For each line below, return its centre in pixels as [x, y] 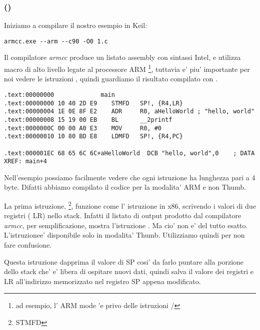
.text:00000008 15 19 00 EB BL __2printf [88, 120]
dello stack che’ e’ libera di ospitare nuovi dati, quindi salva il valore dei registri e [129, 271]
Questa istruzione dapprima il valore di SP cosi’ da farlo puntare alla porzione [124, 261]
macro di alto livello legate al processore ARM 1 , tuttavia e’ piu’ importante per [127, 68]
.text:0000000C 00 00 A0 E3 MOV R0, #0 [83, 128]
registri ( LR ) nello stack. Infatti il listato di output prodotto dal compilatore [123, 215]
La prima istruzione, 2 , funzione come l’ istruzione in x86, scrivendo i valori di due [130, 205]
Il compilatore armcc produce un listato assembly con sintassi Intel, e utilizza [122, 57]
